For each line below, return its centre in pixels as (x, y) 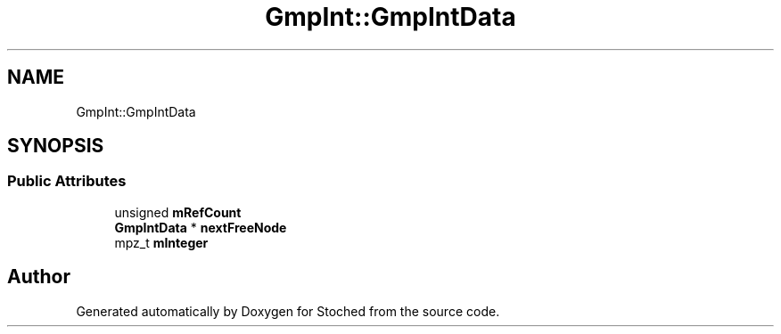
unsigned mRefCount (178, 212)
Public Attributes (67, 181)
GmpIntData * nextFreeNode (201, 227)
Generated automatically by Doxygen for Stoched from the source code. (288, 311)
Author (39, 277)
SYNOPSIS (56, 146)
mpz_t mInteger (161, 242)
